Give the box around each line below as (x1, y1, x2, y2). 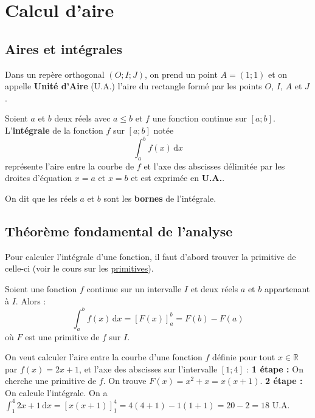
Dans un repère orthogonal (5, 67, 105, 80)
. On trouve (103, 374, 147, 387)
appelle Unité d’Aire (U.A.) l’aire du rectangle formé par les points (5, 80, 262, 92)
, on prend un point (144, 67, 218, 80)
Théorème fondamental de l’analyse (5, 222, 233, 241)
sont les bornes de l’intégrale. (103, 192, 216, 205)
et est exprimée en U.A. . (131, 171, 225, 184)
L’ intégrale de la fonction (5, 123, 103, 136)
